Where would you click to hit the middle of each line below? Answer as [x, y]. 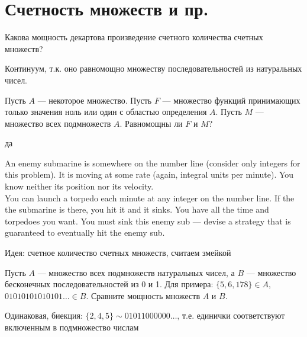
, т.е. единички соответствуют [231, 315]
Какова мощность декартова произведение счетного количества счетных [134, 37]
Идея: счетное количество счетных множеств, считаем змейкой [118, 253]
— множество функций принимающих [231, 100]
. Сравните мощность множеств [143, 295]
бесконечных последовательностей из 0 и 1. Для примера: [109, 284]
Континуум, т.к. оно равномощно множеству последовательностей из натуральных [153, 68]
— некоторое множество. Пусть [95, 100]
